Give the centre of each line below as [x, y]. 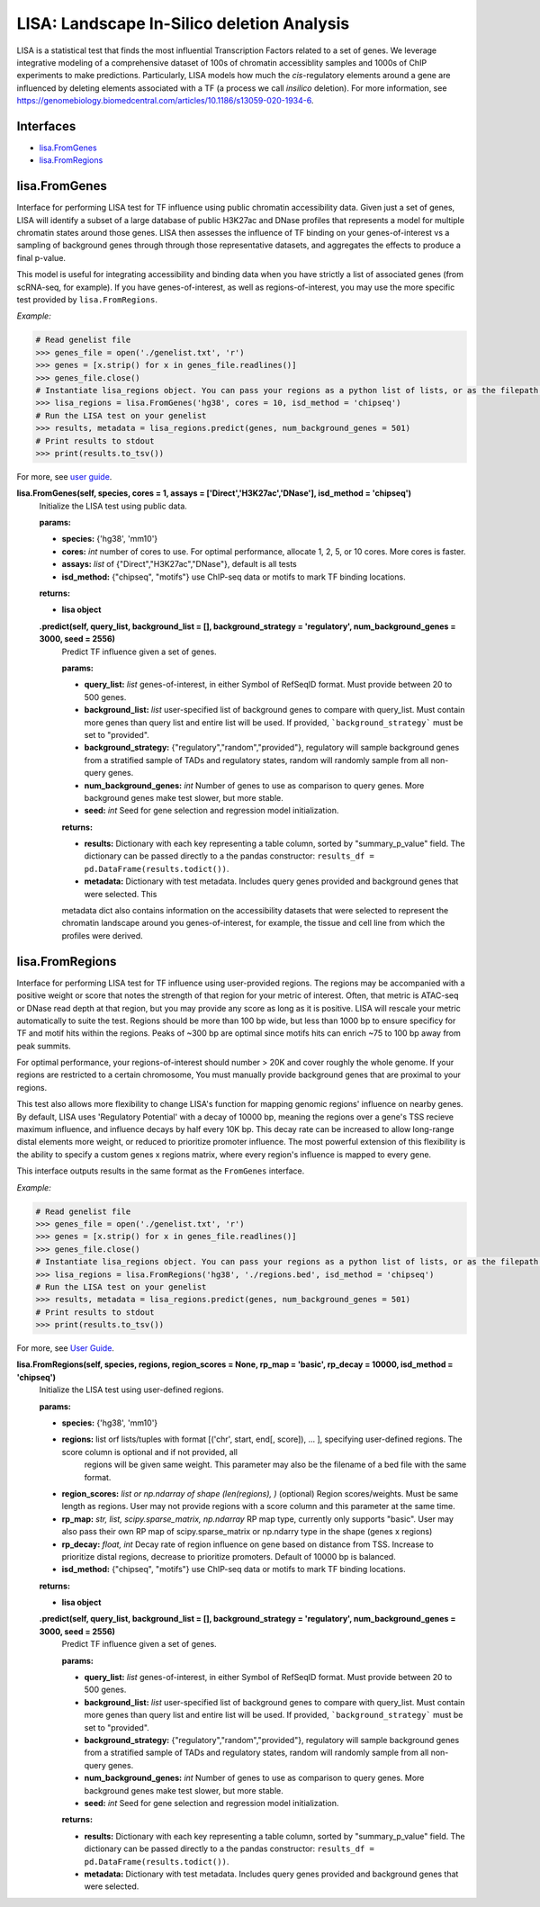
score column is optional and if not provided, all [150, 1452]
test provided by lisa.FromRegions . [87, 300]
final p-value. [41, 257]
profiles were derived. [102, 935]
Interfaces [46, 126]
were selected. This [121, 894]
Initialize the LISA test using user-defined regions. [131, 1390]
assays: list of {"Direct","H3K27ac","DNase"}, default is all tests [179, 564]
